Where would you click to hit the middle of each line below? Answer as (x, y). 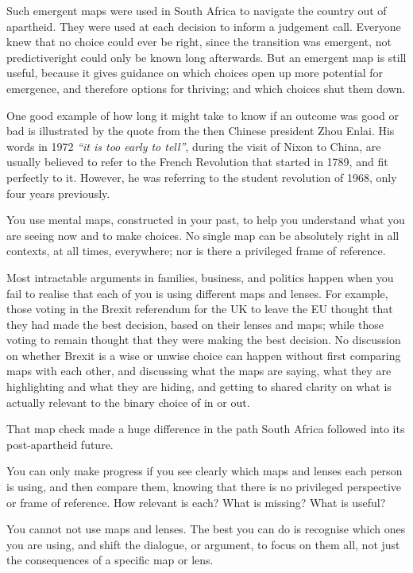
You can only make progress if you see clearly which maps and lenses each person (205, 471)
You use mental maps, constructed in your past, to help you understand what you (206, 220)
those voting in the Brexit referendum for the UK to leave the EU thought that (200, 309)
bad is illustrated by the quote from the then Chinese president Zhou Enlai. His (201, 131)
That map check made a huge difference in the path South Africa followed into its (206, 429)
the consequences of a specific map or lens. (110, 560)
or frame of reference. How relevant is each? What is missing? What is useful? (196, 502)
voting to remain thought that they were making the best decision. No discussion (204, 340)
